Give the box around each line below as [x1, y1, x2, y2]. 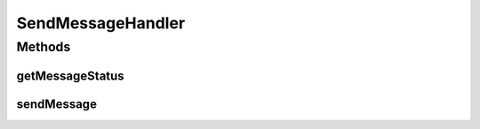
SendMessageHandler [16, 13, 186, 33]
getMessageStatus [16, 68, 124, 83]
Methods [16, 39, 71, 55]
